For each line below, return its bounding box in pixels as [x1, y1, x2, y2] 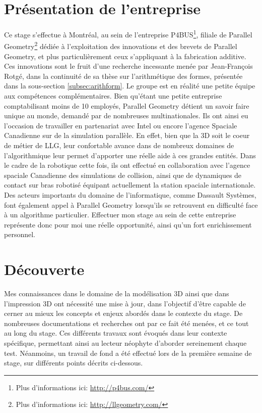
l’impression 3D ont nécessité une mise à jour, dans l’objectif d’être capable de [4, 298, 246, 308]
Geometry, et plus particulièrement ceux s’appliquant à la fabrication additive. [4, 51, 246, 61]
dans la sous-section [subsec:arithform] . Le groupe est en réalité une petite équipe [4, 80, 255, 91]
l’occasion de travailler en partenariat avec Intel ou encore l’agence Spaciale [4, 120, 237, 130]
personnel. [4, 229, 35, 240]
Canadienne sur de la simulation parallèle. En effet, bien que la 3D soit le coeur [4, 130, 250, 141]
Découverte [4, 259, 85, 280]
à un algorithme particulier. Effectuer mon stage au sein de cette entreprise [4, 209, 236, 220]
